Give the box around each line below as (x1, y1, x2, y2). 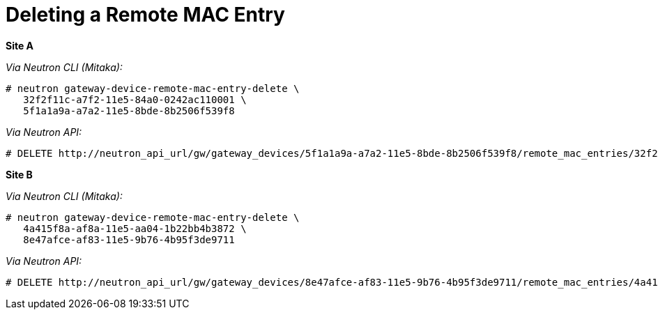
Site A (6, 39, 34, 52)
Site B (6, 168, 33, 180)
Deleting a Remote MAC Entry (6, 3, 285, 26)
